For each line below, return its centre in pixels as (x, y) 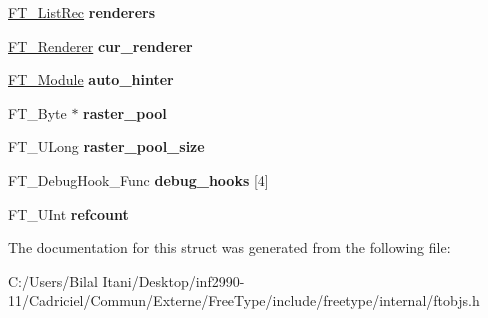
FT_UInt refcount (68, 213)
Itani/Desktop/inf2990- (173, 280)
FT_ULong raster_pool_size (106, 146)
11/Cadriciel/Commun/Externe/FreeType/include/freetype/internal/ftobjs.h (244, 300)
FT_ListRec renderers (82, 12)
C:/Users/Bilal (53, 280)
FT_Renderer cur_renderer (100, 45)
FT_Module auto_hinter (91, 79)
